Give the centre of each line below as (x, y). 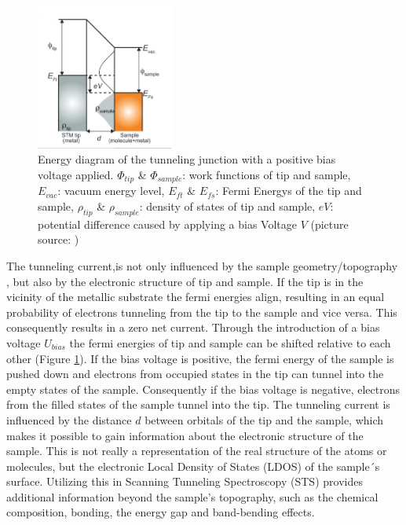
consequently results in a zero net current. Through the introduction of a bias (193, 327)
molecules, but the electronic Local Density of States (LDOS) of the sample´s (193, 466)
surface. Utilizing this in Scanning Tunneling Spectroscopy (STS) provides (185, 481)
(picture (329, 224)
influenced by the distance (69, 419)
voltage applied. (76, 174)
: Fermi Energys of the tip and (289, 191)
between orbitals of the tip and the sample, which (264, 419)
